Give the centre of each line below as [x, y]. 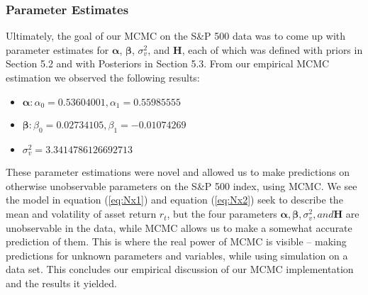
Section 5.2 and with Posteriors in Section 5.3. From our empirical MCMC [168, 63]
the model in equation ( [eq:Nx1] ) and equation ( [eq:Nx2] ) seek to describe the [174, 200]
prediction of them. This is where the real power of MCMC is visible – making [176, 241]
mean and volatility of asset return [81, 214]
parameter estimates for [57, 49]
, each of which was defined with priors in [272, 49]
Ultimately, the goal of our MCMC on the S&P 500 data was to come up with [176, 36]
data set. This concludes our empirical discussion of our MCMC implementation [180, 269]
